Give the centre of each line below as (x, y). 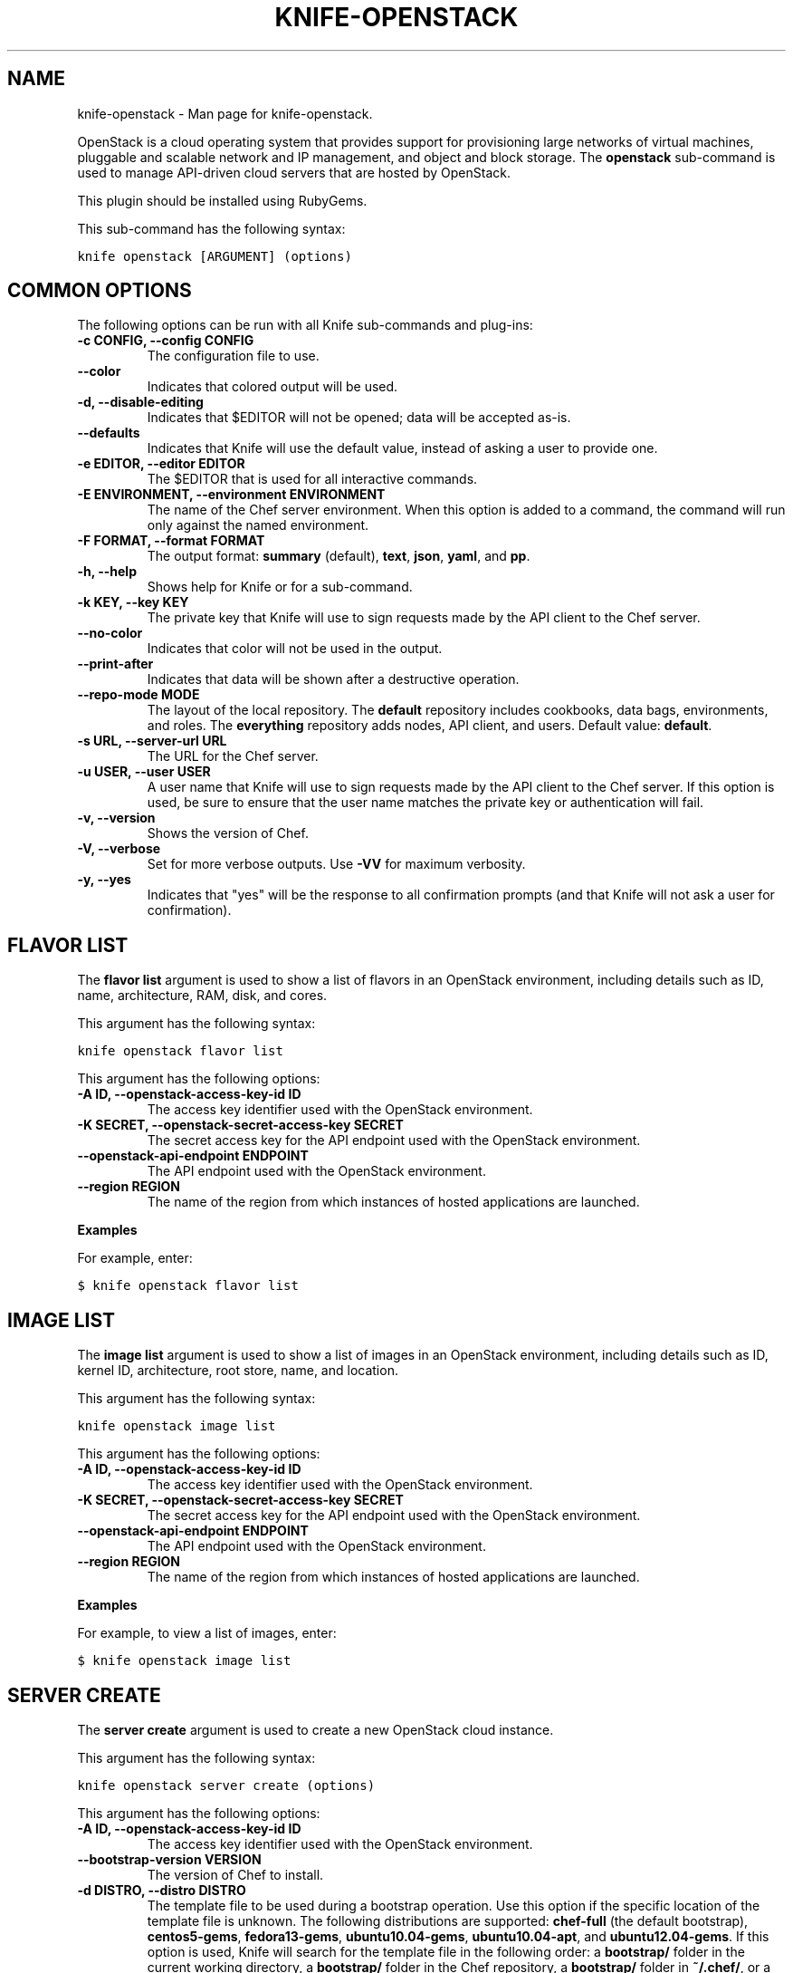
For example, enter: (135, 1258)
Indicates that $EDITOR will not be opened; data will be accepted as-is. (359, 418)
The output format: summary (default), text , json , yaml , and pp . (339, 556)
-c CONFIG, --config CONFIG (166, 341)
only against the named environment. (258, 525)
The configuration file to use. (233, 356)
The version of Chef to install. (235, 1874)
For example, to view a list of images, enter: (207, 1633)
